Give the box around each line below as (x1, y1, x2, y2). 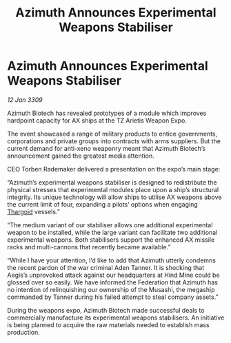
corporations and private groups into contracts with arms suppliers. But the (7, 136, 221, 145)
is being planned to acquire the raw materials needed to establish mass (7, 320, 210, 329)
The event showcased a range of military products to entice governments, (7, 129, 218, 138)
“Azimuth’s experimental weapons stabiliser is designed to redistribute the (7, 178, 217, 187)
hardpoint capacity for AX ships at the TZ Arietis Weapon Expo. (7, 116, 188, 125)
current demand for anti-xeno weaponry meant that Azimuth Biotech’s (7, 144, 206, 152)
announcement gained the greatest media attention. (7, 152, 154, 160)
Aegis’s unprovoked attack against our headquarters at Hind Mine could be (7, 271, 220, 279)
